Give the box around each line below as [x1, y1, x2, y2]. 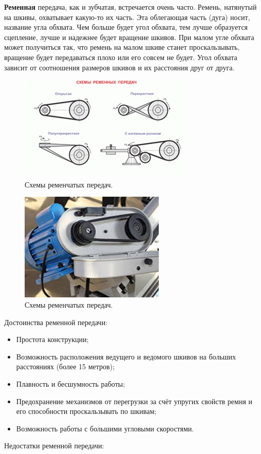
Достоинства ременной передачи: [4, 316, 108, 327]
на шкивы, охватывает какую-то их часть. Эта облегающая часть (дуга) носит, [4, 11, 250, 22]
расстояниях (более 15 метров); [16, 361, 115, 372]
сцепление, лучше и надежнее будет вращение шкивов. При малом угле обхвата [4, 31, 254, 42]
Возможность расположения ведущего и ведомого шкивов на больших [16, 351, 236, 362]
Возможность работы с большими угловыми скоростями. [16, 423, 194, 433]
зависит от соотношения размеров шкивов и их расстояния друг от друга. [4, 62, 235, 72]
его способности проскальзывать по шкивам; [16, 406, 157, 417]
